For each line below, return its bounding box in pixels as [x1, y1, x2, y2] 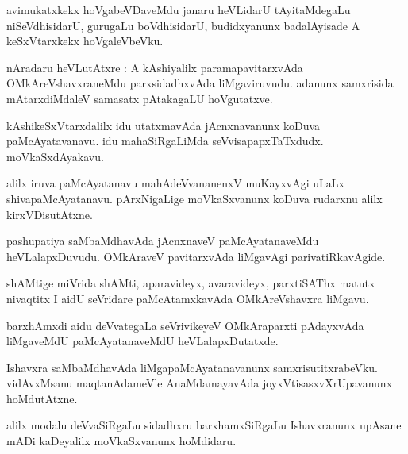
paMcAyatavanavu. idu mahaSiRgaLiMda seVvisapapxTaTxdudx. [6, 133, 324, 149]
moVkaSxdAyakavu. [6, 148, 104, 164]
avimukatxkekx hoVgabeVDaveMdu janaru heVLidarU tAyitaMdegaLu [6, 2, 351, 17]
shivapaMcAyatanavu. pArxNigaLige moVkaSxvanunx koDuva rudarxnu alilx [6, 190, 383, 206]
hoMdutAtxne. [6, 390, 78, 406]
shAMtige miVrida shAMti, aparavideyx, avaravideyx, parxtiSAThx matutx [6, 275, 375, 291]
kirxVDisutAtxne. [6, 206, 93, 222]
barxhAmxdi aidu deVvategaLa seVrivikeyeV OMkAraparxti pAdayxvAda [6, 317, 364, 333]
